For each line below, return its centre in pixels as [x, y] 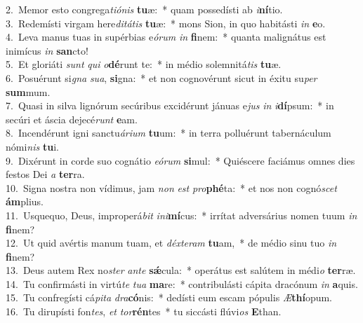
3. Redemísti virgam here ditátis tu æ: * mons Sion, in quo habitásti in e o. [166, 23]
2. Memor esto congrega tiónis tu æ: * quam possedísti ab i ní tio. [144, 9]
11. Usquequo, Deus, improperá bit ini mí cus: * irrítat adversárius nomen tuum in [181, 215]
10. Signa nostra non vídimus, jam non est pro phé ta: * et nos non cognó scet [171, 187]
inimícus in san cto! [47, 50]
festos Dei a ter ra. [45, 174]
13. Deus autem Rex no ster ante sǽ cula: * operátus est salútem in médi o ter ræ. [181, 270]
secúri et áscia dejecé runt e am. [72, 119]
